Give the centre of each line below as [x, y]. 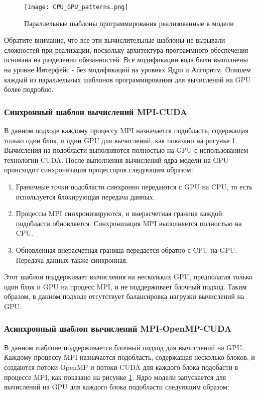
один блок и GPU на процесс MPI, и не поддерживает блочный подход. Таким [125, 286]
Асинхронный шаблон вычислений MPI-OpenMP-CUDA [118, 328]
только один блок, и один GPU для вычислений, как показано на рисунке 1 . [121, 140]
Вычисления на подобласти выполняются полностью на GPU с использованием [126, 150]
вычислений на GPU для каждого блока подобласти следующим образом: [117, 387]
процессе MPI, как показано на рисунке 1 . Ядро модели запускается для [115, 377]
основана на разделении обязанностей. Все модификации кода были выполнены [126, 60]
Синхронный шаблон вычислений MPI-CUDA [96, 111]
